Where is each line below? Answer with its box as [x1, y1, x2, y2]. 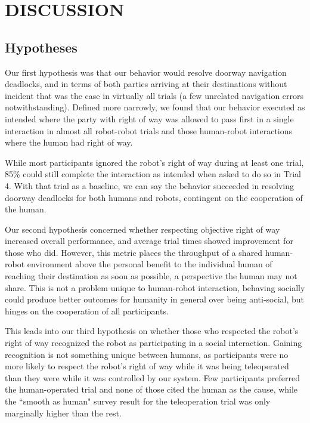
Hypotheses [5, 38, 77, 56]
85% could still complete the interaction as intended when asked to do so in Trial [5, 168, 301, 180]
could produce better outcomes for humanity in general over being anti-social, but [5, 293, 305, 305]
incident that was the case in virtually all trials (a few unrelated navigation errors [5, 89, 304, 101]
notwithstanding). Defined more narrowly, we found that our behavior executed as [5, 101, 305, 113]
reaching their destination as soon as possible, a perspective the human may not [5, 270, 297, 282]
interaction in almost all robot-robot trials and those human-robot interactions [5, 124, 293, 137]
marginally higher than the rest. [5, 406, 122, 419]
